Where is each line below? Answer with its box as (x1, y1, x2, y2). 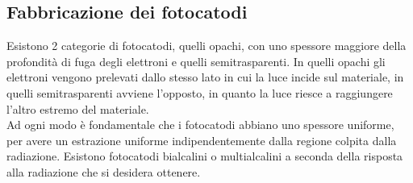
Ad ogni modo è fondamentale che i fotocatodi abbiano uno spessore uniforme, (6, 116, 394, 133)
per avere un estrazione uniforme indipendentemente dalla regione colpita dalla (6, 131, 397, 148)
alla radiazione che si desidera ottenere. (6, 163, 201, 180)
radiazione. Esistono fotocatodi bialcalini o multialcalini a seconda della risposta (6, 148, 403, 164)
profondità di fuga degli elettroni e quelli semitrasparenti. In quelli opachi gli (6, 52, 386, 69)
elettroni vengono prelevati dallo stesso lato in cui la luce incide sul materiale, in (6, 69, 404, 85)
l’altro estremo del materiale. (6, 100, 149, 117)
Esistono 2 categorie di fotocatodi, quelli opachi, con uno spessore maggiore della (6, 37, 407, 54)
